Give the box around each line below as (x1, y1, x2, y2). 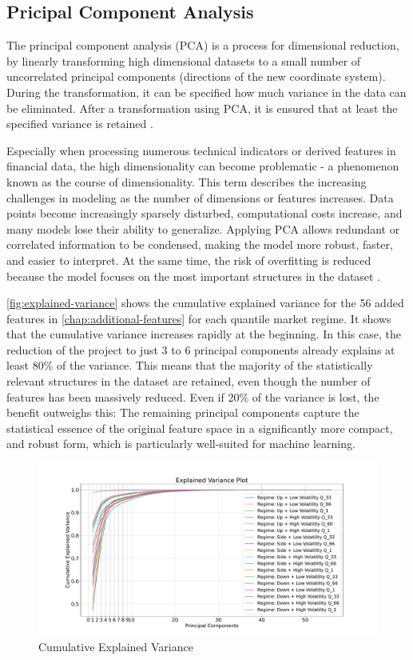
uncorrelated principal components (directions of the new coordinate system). (6, 68, 386, 85)
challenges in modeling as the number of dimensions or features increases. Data (6, 189, 394, 206)
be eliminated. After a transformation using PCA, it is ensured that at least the (6, 99, 398, 116)
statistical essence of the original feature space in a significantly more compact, (6, 419, 393, 436)
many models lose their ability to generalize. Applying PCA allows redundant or (6, 220, 400, 237)
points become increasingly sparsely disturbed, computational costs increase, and (6, 205, 403, 222)
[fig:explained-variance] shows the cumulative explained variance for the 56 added (6, 294, 404, 311)
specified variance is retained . (6, 115, 153, 132)
